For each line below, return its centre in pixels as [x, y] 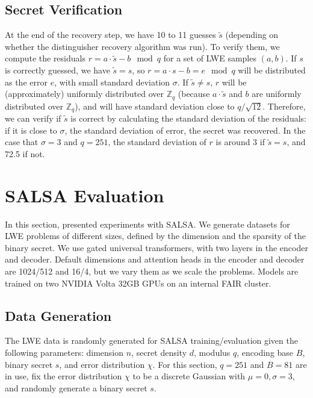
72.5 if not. [25, 153]
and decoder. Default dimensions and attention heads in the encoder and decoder [155, 259]
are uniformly [277, 94]
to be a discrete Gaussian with [189, 376]
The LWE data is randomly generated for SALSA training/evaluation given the [151, 340]
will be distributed [272, 70]
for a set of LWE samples [210, 58]
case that [22, 142]
